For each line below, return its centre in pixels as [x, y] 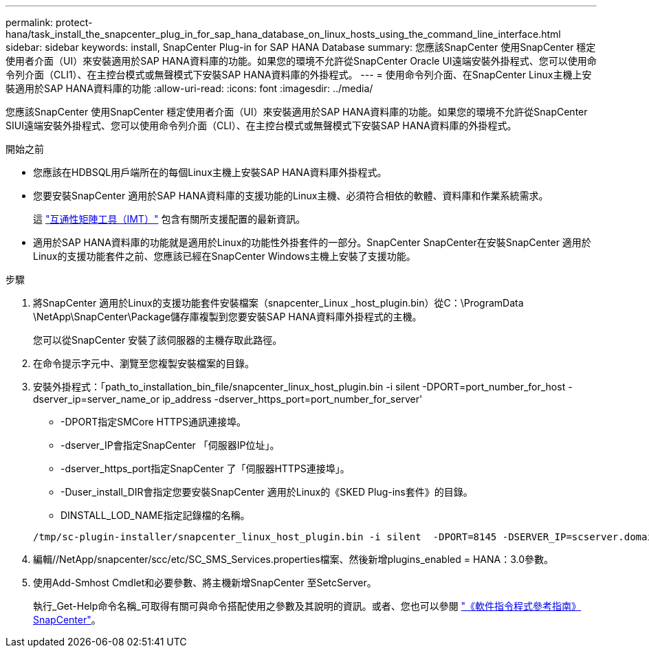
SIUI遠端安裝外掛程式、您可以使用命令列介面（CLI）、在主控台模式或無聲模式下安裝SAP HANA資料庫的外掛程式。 [261, 125]
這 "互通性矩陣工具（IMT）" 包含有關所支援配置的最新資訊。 [169, 219]
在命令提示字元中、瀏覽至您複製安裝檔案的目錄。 [144, 363]
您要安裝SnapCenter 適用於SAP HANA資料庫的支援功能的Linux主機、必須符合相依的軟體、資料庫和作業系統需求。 [291, 196]
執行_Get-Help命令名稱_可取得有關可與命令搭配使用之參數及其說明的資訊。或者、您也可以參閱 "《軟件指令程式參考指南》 [307, 606]
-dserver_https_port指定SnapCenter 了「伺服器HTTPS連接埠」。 [205, 468]
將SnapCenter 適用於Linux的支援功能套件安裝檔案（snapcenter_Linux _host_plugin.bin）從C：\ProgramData [278, 303]
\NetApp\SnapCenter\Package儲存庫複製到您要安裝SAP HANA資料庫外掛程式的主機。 [228, 317]
